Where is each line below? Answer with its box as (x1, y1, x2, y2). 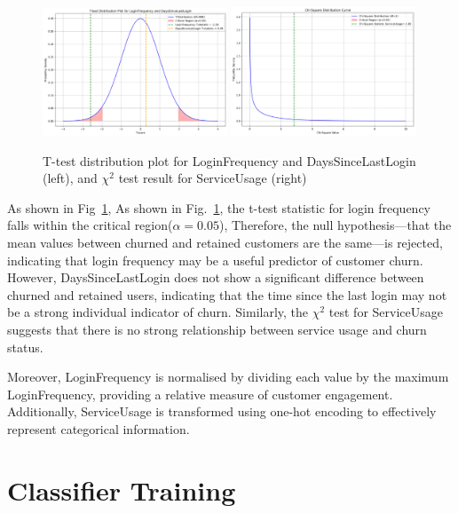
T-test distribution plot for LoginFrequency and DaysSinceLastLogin (43, 151, 416, 170)
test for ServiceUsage (328, 303, 443, 321)
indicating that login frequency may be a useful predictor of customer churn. (7, 250, 423, 269)
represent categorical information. (7, 419, 190, 438)
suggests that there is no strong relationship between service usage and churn (7, 320, 427, 338)
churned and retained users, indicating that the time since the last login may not (7, 285, 447, 304)
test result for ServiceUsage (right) (118, 169, 307, 187)
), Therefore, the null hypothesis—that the (218, 216, 452, 234)
